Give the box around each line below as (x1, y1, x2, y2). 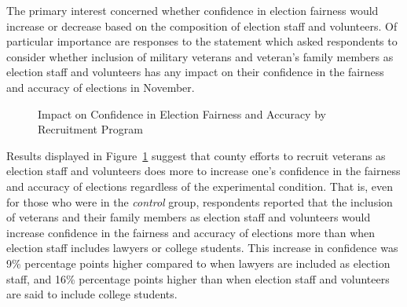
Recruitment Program (38, 121, 143, 137)
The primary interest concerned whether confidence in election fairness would (6, 2, 379, 18)
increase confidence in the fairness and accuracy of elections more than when (6, 224, 376, 240)
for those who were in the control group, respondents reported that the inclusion (6, 193, 393, 210)
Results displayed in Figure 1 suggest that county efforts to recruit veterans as (6, 147, 386, 163)
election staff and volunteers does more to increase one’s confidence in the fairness (6, 163, 401, 179)
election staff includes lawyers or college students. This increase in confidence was (6, 239, 398, 256)
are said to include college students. (6, 286, 178, 302)
